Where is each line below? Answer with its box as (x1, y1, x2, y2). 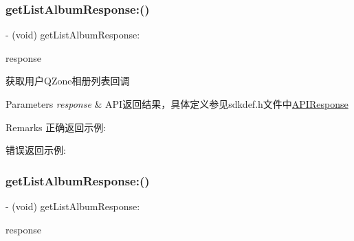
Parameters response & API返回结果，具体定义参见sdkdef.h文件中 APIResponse (5, 97, 349, 111)
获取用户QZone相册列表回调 (5, 73, 130, 88)
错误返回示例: (5, 143, 66, 157)
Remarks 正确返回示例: (5, 119, 107, 134)
